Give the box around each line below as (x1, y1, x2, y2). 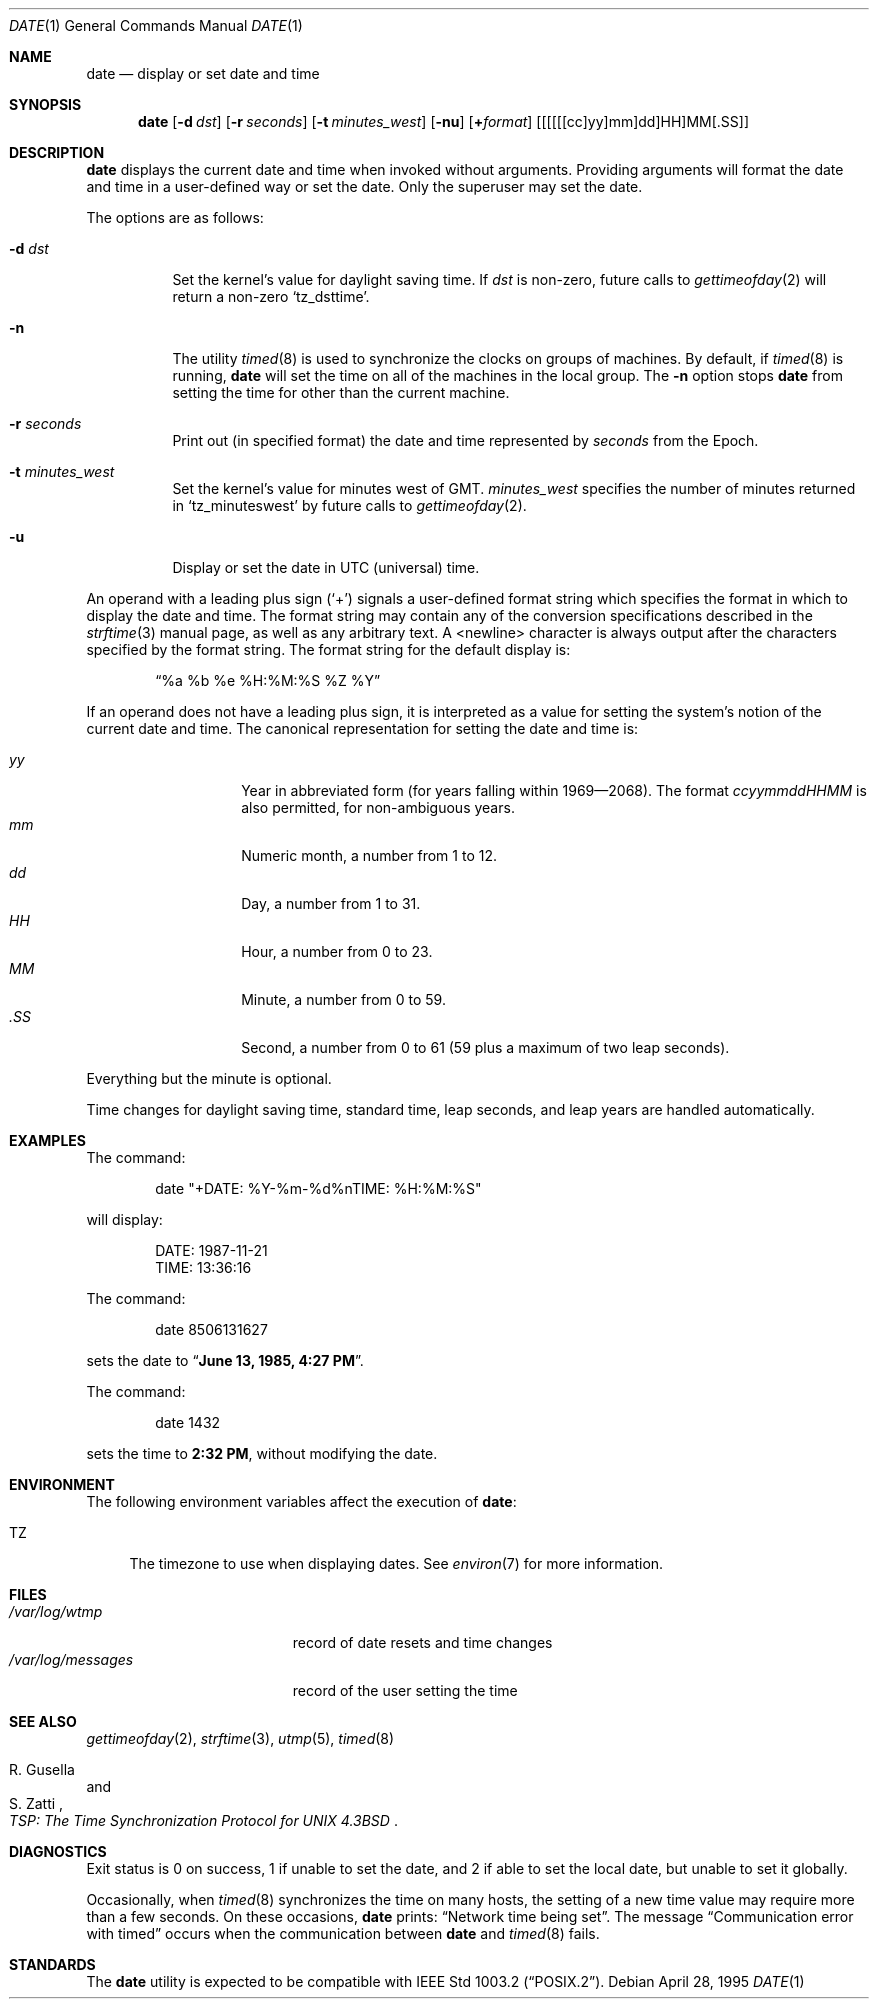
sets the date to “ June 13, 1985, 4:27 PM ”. (86, 1352, 364, 1369)
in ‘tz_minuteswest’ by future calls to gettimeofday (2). (172, 497, 527, 514)
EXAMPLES (9, 1132, 86, 1149)
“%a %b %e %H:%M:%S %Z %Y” (155, 672, 381, 689)
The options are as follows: (86, 209, 264, 226)
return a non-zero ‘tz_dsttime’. (172, 288, 370, 305)
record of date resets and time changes (292, 1634, 553, 1651)
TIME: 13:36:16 (155, 1259, 252, 1276)
